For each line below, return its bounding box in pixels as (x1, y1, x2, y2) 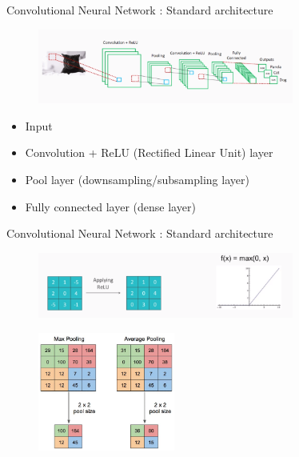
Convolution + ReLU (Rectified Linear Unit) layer (25, 144, 273, 161)
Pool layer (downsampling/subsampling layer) (25, 170, 249, 187)
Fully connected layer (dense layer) (25, 198, 196, 214)
